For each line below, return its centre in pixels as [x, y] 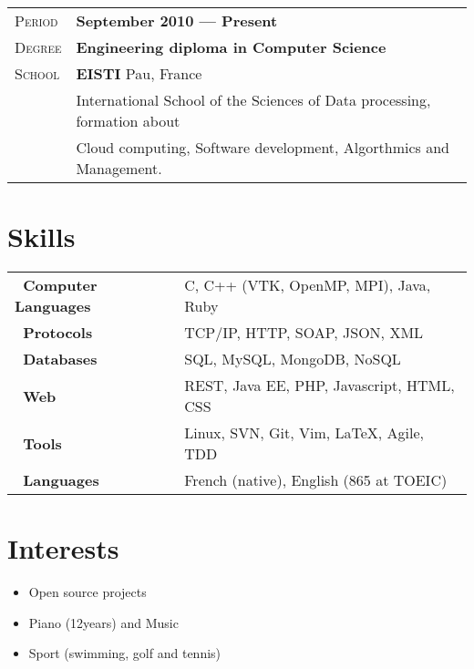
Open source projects [88, 592]
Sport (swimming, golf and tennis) [125, 653]
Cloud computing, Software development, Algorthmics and [263, 147]
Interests [63, 548]
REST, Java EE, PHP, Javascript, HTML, [319, 386]
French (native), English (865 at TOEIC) [316, 480]
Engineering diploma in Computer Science [231, 47]
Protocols [58, 333]
